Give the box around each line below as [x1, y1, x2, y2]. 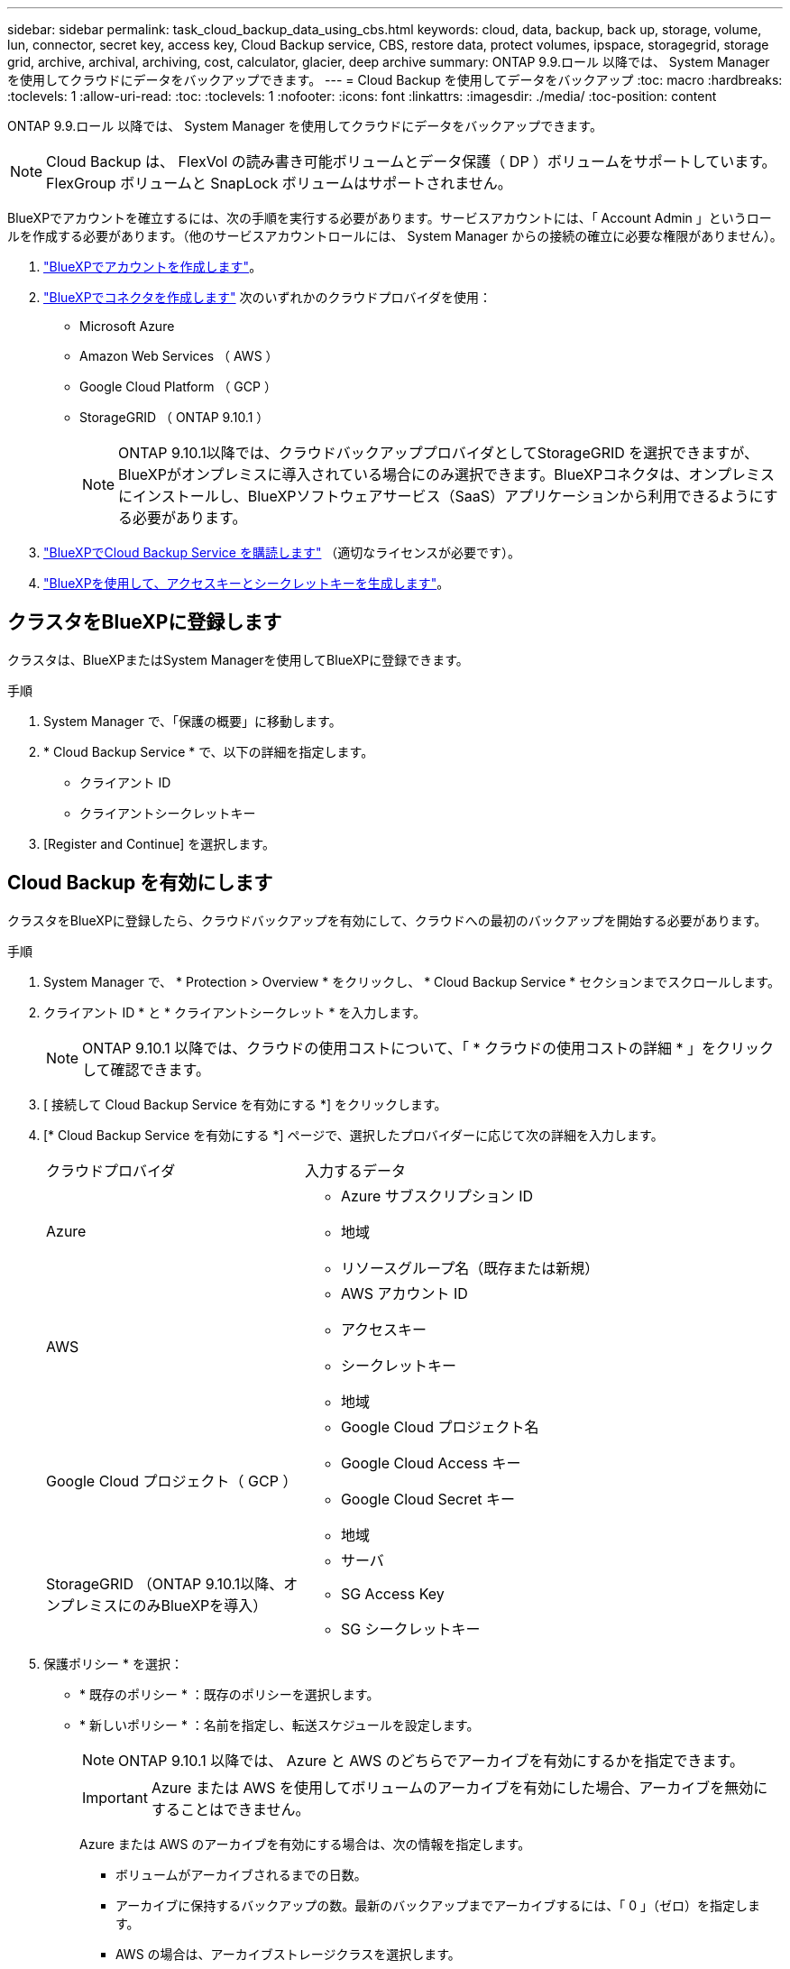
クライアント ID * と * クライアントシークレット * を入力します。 [43, 1004, 426, 1020]
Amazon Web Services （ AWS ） [79, 348, 279, 363]
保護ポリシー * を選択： [43, 1655, 183, 1671]
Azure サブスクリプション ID [340, 1186, 534, 1205]
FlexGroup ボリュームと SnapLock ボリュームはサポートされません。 [46, 174, 512, 192]
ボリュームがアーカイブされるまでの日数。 [115, 1866, 367, 1882]
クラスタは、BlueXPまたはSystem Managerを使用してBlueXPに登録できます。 [7, 651, 469, 667]
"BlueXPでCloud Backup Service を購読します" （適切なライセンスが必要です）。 [43, 545, 521, 560]
